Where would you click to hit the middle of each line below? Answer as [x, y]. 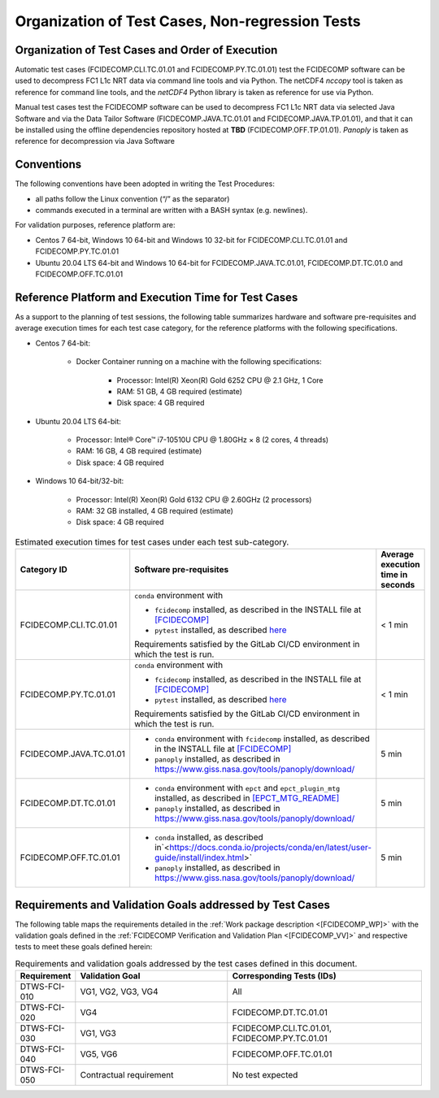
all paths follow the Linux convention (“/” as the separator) [133, 198]
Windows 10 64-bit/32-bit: [80, 481]
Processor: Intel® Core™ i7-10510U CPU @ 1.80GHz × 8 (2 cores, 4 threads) [202, 440]
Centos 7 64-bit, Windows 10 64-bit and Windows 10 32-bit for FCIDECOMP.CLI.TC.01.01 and [191, 240]
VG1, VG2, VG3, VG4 [119, 992]
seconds [398, 585]
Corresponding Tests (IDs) [284, 976]
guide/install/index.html [200, 857]
